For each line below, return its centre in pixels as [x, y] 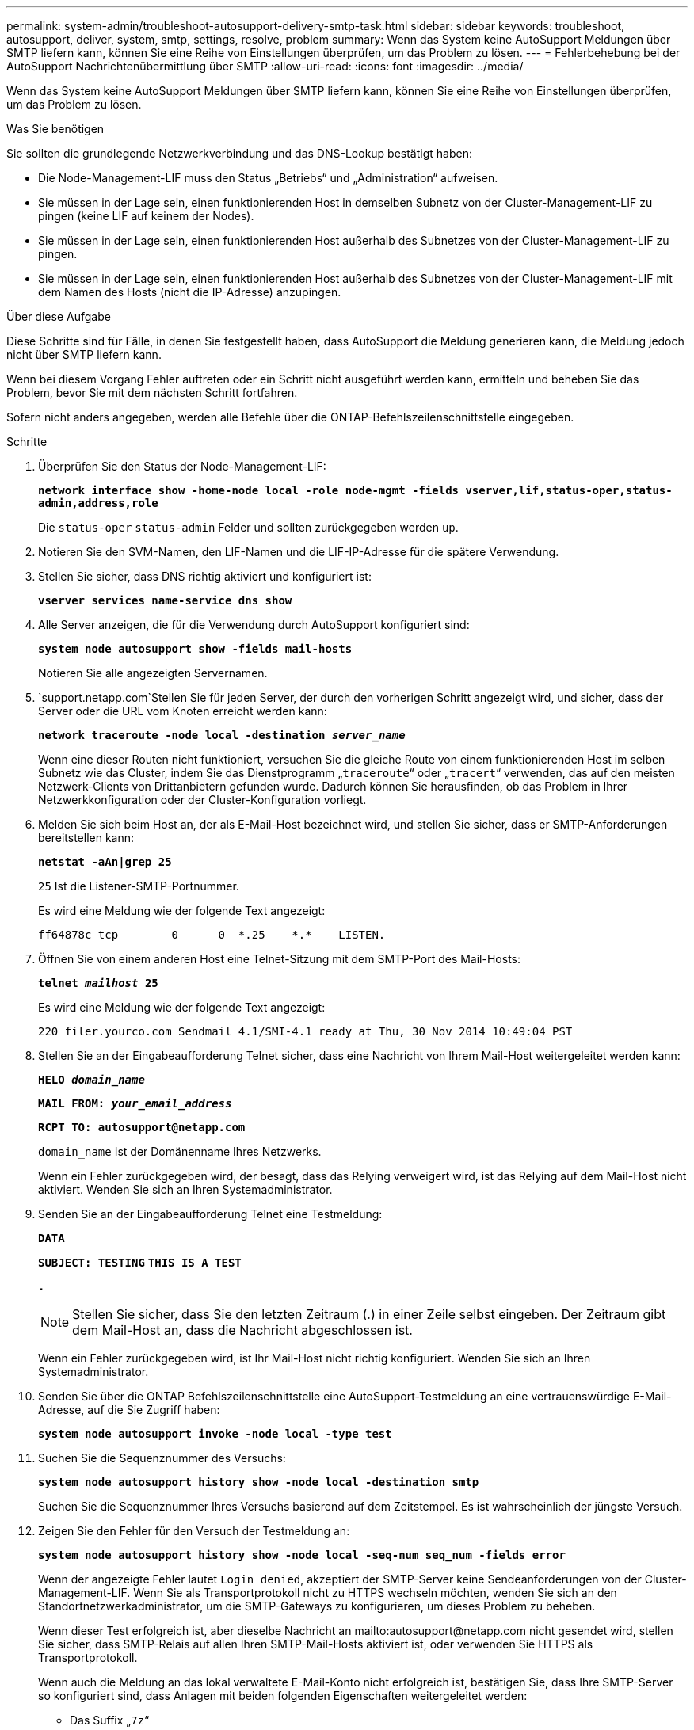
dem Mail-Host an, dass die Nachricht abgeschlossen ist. [242, 1330]
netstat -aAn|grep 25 [105, 862]
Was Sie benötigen [55, 129]
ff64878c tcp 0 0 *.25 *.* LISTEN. [212, 935]
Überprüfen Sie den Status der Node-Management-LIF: [182, 466]
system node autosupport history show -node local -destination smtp [259, 1482]
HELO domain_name [92, 1080]
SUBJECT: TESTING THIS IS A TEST [140, 1263]
